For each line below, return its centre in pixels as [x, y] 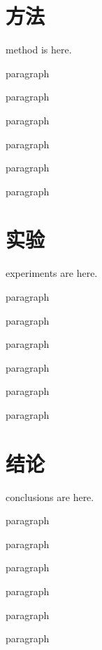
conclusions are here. [50, 496]
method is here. [39, 50]
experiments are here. [52, 273]
